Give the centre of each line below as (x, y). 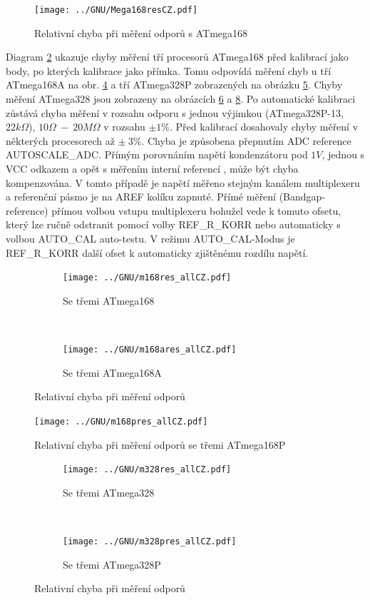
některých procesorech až (61, 140)
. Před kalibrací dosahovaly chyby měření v (264, 127)
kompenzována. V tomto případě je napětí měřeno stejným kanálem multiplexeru (183, 182)
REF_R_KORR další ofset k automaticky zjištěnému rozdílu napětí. (157, 252)
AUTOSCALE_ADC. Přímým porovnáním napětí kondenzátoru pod (157, 154)
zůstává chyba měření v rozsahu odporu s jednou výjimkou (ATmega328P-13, (175, 112)
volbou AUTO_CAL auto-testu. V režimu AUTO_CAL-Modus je (150, 238)
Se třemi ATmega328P (112, 564)
